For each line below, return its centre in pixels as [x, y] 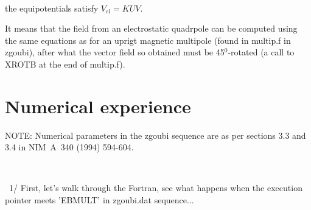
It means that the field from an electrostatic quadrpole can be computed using [151, 28]
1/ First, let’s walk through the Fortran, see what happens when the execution [155, 188]
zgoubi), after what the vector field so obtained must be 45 [115, 52]
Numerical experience [98, 106]
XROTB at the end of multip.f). [65, 64]
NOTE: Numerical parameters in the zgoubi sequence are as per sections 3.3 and [155, 135]
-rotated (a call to [261, 52]
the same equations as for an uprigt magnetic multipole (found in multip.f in [148, 40]
